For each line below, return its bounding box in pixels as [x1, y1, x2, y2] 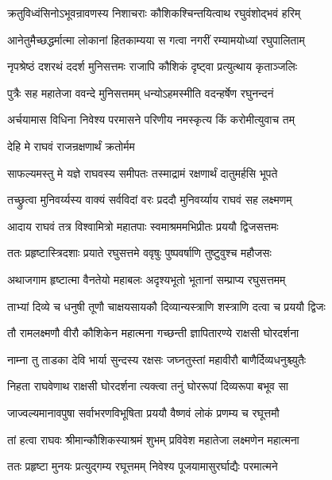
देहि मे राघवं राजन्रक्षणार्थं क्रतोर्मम [7, 137, 135, 154]
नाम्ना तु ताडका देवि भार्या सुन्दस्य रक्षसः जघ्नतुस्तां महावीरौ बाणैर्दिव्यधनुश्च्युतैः [7, 351, 307, 367]
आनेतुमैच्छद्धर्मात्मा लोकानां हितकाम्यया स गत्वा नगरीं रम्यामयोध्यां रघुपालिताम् [7, 31, 305, 48]
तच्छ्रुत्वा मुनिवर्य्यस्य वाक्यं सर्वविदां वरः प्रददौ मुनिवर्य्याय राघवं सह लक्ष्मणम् [7, 191, 292, 208]
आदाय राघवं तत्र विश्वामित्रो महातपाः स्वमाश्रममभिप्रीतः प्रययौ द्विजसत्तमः [7, 217, 279, 234]
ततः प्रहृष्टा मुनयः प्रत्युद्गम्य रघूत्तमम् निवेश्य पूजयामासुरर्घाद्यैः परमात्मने [7, 458, 278, 474]
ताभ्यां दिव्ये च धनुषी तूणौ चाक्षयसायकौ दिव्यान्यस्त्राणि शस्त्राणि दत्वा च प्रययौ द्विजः [7, 298, 326, 314]
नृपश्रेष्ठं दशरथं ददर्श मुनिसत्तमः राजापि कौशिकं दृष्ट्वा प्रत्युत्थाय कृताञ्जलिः [7, 58, 298, 75]
